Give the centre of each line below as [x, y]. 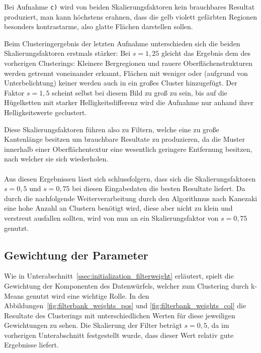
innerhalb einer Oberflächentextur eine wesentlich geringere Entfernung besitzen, [128, 149]
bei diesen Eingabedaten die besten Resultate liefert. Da [159, 188]
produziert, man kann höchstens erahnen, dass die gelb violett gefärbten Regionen [131, 16]
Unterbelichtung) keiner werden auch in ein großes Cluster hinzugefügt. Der [121, 83]
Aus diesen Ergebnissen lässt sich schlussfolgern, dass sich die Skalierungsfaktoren [130, 178]
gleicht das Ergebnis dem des [206, 53]
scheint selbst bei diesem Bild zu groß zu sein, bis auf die [140, 92]
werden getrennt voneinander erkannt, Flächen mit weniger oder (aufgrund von [126, 73]
